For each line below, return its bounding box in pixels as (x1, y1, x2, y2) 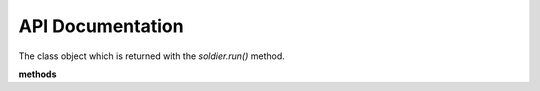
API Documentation (18, 15, 184, 37)
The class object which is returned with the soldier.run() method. (18, 50, 285, 62)
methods (18, 68, 57, 80)
